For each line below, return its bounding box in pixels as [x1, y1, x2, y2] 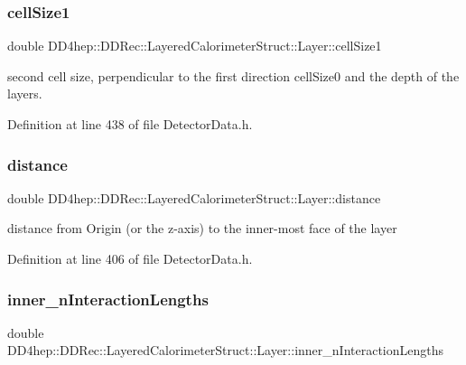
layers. [7, 84, 42, 103]
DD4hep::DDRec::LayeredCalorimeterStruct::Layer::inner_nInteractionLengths [7, 341, 444, 360]
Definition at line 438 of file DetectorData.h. [7, 115, 253, 133]
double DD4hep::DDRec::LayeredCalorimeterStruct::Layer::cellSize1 [7, 36, 382, 55]
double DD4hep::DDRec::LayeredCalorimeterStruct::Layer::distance [7, 188, 381, 207]
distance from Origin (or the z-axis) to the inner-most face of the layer [7, 219, 397, 238]
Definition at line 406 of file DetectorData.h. [7, 249, 253, 267]
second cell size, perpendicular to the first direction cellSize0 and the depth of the [7, 66, 460, 85]
